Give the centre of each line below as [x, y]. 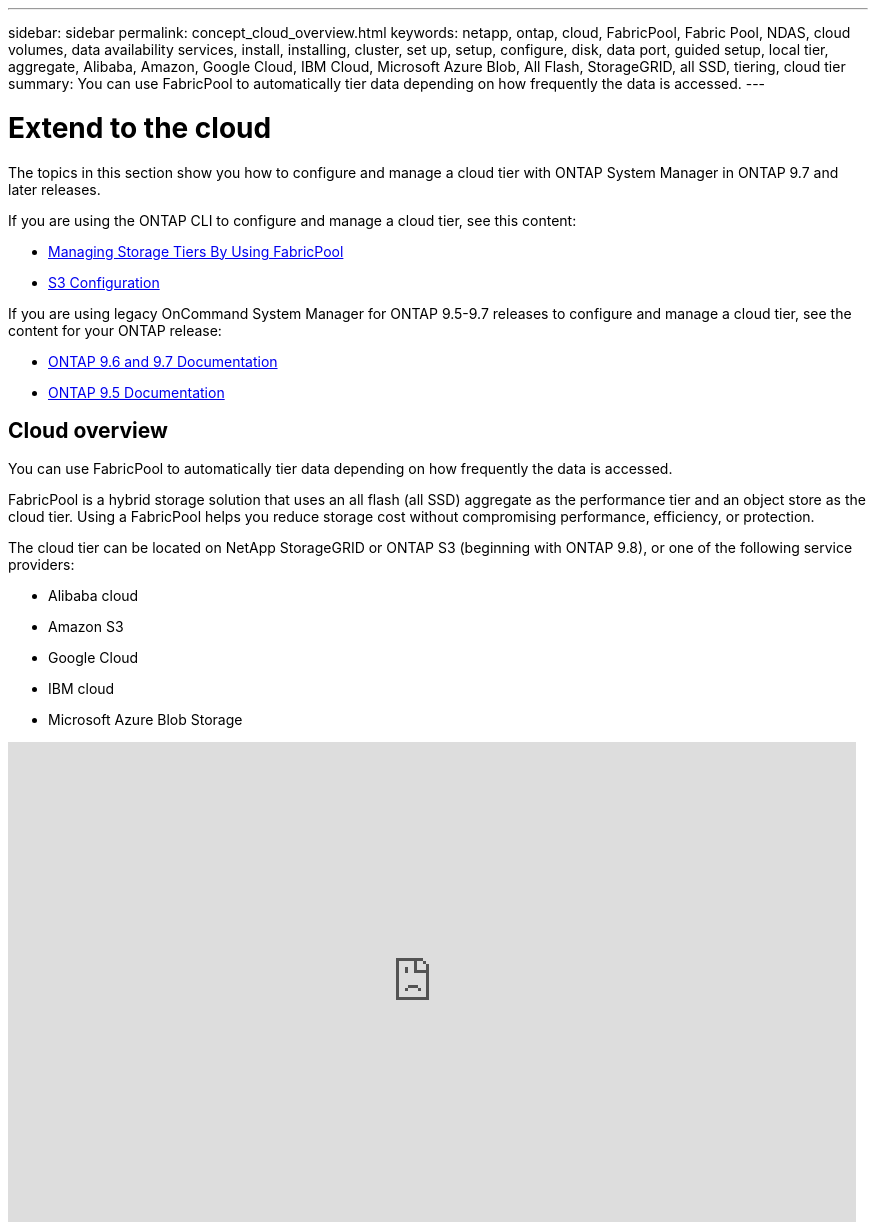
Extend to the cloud [140, 127]
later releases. [54, 189]
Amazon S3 [86, 627]
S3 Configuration [104, 282]
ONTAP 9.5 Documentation [136, 392]
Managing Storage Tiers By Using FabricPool [196, 251]
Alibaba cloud [93, 596]
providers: [41, 565]
